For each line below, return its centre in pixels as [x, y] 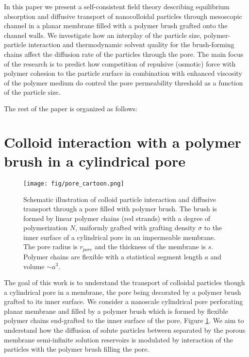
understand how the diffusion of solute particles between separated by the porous [125, 330]
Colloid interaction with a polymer [123, 142]
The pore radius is [50, 246]
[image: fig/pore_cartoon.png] [74, 183]
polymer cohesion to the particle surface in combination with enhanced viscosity [123, 73]
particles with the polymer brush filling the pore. [77, 349]
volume [34, 266]
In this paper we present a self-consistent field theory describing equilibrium [117, 6]
